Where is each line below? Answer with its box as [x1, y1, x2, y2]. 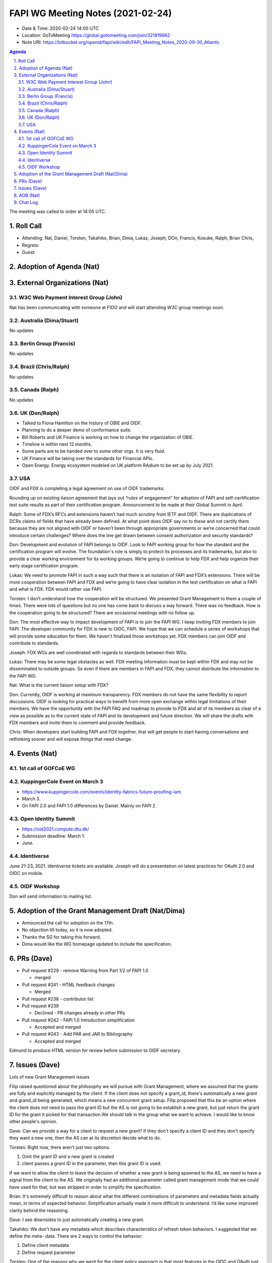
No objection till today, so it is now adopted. [22, 927, 113, 933]
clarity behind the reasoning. [9, 1207, 69, 1213]
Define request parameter [22, 1249, 76, 1255]
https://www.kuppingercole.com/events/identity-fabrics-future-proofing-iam [22, 789, 181, 795]
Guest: [22, 249, 36, 255]
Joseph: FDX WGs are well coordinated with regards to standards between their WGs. [9, 649, 187, 655]
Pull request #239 [22, 1003, 59, 1009]
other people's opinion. [9, 1119, 57, 1125]
